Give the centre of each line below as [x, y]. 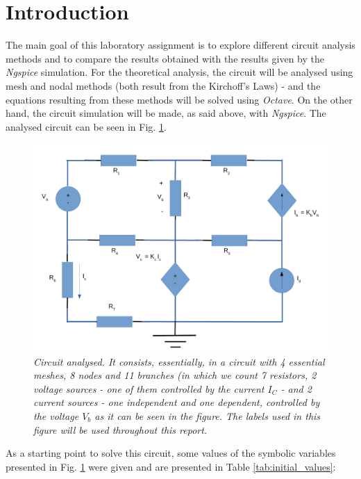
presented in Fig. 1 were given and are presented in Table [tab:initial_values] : [171, 466]
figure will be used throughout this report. [120, 429]
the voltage [56, 416]
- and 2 [296, 388]
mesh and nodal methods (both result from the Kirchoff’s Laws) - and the [163, 85]
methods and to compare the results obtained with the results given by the [165, 58]
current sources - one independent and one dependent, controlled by [177, 402]
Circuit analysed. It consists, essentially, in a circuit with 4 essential [179, 361]
